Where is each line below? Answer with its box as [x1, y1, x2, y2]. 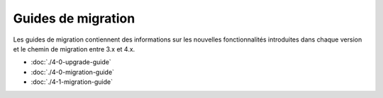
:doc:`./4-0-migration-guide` [30, 68, 115, 76]
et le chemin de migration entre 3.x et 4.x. [13, 44, 135, 53]
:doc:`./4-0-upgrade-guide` [30, 58, 111, 66]
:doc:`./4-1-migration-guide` [30, 78, 113, 86]
